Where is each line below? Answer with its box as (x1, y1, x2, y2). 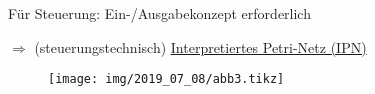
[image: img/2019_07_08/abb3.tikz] (48, 72, 285, 87)
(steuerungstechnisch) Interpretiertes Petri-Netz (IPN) (34, 36, 367, 57)
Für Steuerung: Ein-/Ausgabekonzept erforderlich (8, 3, 311, 23)
